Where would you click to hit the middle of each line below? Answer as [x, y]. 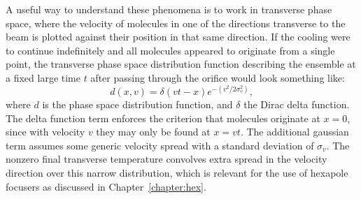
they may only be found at [153, 132]
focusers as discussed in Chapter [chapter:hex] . [106, 186]
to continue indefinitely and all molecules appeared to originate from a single [170, 50]
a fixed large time [43, 77]
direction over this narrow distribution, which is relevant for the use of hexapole [177, 173]
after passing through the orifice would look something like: [218, 77]
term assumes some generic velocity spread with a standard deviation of [160, 145]
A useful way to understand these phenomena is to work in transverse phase [169, 9]
